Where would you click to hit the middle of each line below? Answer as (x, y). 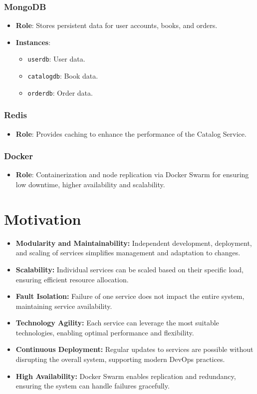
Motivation (43, 219)
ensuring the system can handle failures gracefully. (93, 386)
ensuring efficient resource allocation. (72, 279)
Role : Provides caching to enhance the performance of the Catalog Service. (131, 133)
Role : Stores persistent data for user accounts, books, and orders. (117, 25)
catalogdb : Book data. (63, 76)
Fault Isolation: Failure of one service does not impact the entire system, (130, 296)
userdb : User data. (56, 59)
